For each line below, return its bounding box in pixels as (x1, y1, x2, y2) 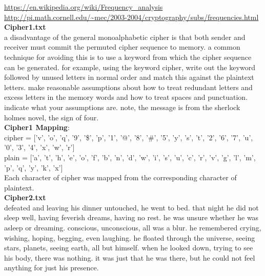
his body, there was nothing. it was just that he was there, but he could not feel (4, 252, 255, 263)
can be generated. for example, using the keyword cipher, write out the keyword (4, 61, 255, 72)
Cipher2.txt (4, 192, 46, 203)
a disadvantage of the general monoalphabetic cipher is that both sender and (4, 31, 246, 42)
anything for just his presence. (4, 262, 99, 273)
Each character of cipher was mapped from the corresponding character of (4, 172, 237, 183)
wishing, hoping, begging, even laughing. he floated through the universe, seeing (4, 232, 255, 243)
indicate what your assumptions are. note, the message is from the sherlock (4, 101, 240, 112)
